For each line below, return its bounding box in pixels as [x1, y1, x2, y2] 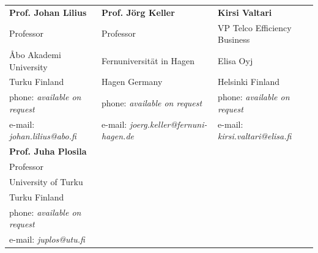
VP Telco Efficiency [218, 21, 292, 34]
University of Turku [9, 175, 83, 188]
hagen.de [102, 130, 134, 142]
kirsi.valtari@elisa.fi [218, 130, 292, 142]
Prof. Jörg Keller [102, 5, 175, 18]
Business [218, 33, 250, 46]
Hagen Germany [102, 75, 163, 88]
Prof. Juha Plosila [9, 145, 87, 158]
